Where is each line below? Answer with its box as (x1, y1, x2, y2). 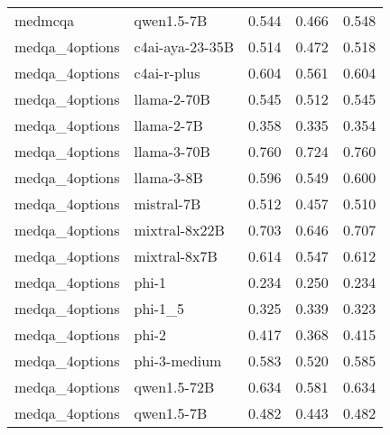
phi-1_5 (134, 298, 185, 319)
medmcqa (14, 10, 75, 31)
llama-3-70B (134, 141, 210, 162)
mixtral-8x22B (134, 219, 225, 240)
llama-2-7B (134, 115, 203, 135)
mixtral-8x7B (134, 245, 218, 266)
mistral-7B (134, 193, 201, 214)
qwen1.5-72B (134, 376, 215, 397)
